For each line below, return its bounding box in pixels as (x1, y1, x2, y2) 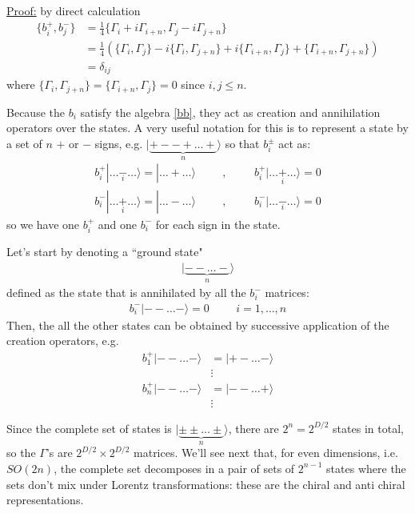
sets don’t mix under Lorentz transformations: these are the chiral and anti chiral (6, 475, 405, 492)
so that (225, 135, 260, 152)
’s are (46, 444, 73, 461)
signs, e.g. (94, 135, 143, 152)
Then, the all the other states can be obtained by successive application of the (6, 316, 389, 333)
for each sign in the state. (155, 215, 281, 232)
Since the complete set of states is (6, 419, 172, 436)
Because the (6, 103, 65, 120)
